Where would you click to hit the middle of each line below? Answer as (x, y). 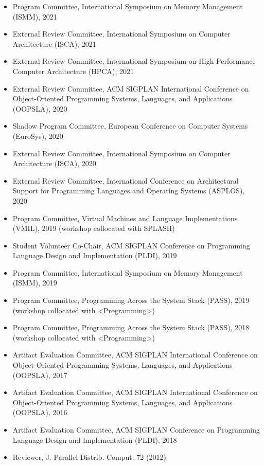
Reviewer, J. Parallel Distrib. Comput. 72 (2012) (89, 457)
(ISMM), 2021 (35, 16)
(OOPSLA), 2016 (40, 412)
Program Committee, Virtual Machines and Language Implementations (125, 218)
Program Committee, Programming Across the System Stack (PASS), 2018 (131, 327)
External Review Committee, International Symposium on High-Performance (134, 61)
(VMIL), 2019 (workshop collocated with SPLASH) (94, 228)
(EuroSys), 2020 (38, 136)
